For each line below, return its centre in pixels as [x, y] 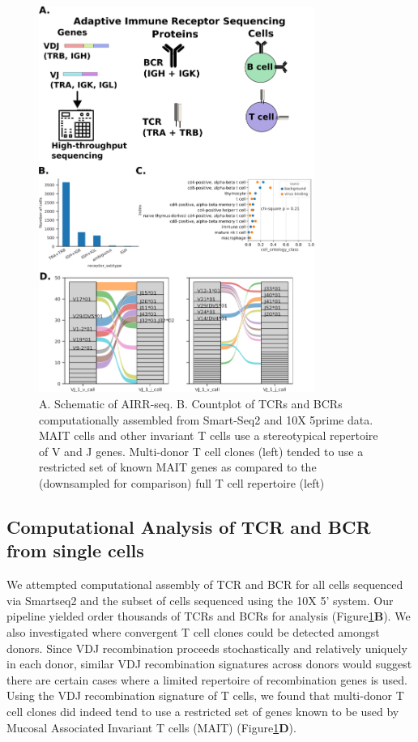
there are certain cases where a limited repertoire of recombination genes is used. [207, 679]
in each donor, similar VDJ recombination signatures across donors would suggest [209, 664]
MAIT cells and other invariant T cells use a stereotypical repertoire [209, 435]
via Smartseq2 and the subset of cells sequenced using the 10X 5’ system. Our [200, 600]
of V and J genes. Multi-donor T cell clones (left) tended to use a [201, 451]
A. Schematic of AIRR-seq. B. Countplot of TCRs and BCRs [191, 404]
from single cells [75, 550]
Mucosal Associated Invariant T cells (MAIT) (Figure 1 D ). [151, 727]
